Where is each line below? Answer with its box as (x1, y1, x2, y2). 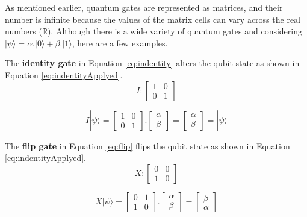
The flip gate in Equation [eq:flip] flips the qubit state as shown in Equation (5, 139, 290, 152)
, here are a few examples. (72, 36, 168, 49)
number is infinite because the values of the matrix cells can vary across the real (5, 13, 300, 25)
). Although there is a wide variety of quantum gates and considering (47, 25, 302, 37)
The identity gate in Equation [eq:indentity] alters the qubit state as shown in (5, 57, 300, 69)
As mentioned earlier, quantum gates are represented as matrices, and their (5, 1, 283, 13)
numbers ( (5, 25, 42, 37)
